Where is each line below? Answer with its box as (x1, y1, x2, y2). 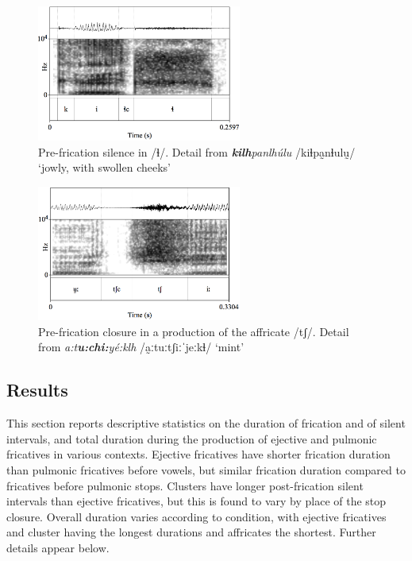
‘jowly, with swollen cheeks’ (38, 159, 171, 176)
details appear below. (6, 539, 110, 555)
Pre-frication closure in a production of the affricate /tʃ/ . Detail (38, 323, 349, 339)
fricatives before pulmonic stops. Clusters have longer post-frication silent (6, 477, 364, 493)
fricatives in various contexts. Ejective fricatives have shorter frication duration (6, 446, 391, 462)
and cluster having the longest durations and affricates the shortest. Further (6, 524, 376, 540)
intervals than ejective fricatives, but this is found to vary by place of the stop (6, 493, 387, 509)
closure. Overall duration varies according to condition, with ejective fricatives (6, 508, 387, 524)
